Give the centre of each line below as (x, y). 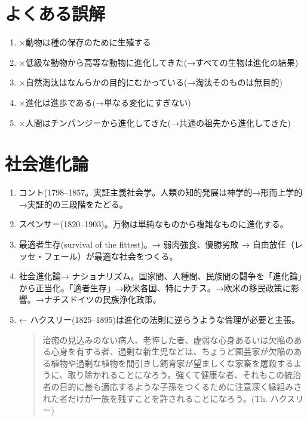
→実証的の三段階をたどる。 (73, 204)
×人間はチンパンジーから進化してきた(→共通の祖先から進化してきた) (155, 122)
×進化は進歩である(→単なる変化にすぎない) (105, 102)
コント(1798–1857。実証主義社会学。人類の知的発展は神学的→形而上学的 (161, 192)
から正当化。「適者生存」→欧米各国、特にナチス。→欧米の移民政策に (155, 287)
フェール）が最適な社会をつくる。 (111, 256)
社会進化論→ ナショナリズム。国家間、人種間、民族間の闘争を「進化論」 (160, 276)
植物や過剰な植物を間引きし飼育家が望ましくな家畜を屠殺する (172, 363)
